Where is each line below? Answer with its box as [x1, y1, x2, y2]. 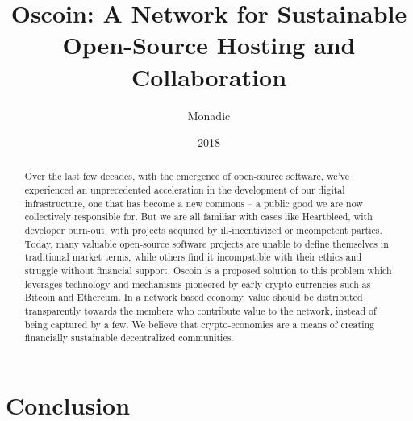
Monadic [187, 106, 231, 123]
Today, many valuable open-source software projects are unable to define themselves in [24, 236, 389, 250]
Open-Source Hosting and [62, 28, 356, 61]
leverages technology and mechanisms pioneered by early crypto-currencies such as [24, 277, 371, 290]
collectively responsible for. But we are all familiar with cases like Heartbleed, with [24, 210, 373, 223]
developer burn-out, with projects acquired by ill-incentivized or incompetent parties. [24, 223, 382, 237]
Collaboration [131, 60, 287, 93]
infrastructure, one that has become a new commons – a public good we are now [24, 196, 363, 210]
